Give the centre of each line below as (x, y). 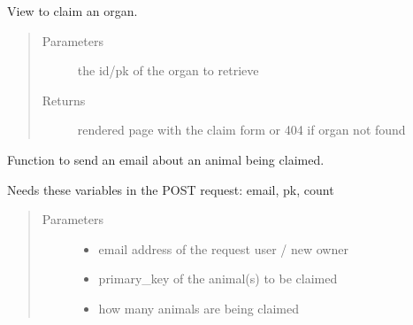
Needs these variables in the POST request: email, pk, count (171, 189)
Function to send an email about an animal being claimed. (166, 159)
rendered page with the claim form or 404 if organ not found (241, 130)
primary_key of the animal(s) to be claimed (218, 279)
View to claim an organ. (73, 11)
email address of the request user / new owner (223, 248)
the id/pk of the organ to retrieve (168, 70)
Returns (64, 100)
